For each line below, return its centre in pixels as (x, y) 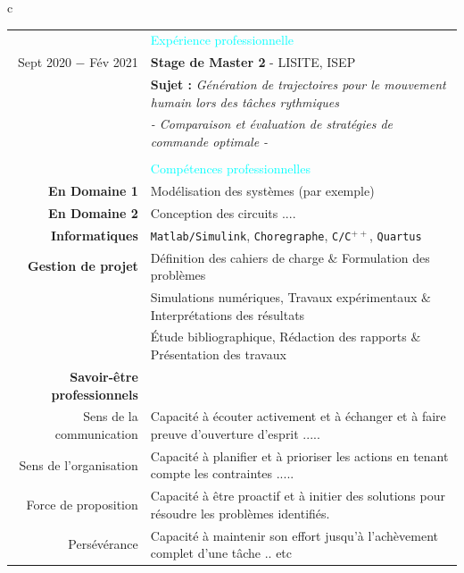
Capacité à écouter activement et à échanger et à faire (298, 416)
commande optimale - (209, 142)
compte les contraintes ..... (222, 473)
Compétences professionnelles (230, 169)
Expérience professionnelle (222, 40)
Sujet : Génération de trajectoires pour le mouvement (298, 84)
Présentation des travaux (218, 354)
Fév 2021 (114, 62)
